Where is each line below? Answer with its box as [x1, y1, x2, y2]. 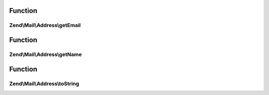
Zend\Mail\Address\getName [9, 51, 82, 58]
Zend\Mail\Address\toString [9, 80, 79, 87]
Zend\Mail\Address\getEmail [9, 22, 81, 29]
